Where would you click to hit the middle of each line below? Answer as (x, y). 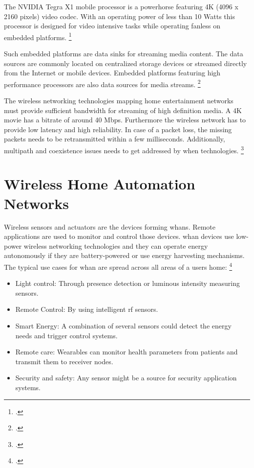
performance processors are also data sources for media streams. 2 (102, 83)
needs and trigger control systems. (66, 335)
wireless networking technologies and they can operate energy (116, 246)
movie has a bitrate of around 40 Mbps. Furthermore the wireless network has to (125, 120)
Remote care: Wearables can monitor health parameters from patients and (127, 352)
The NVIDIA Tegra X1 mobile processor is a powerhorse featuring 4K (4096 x (121, 6)
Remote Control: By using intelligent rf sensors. (87, 309)
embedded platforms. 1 (38, 36)
